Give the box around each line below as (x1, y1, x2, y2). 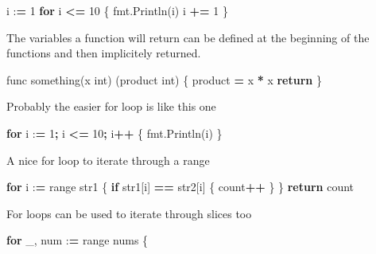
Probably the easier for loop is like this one (6, 98, 216, 115)
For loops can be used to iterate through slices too (6, 205, 252, 221)
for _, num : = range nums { (6, 232, 149, 248)
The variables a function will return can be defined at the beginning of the (6, 29, 370, 45)
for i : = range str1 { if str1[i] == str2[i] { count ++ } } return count (6, 178, 355, 195)
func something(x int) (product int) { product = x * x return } (6, 71, 322, 88)
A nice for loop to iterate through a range (6, 151, 210, 168)
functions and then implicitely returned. (6, 45, 201, 61)
